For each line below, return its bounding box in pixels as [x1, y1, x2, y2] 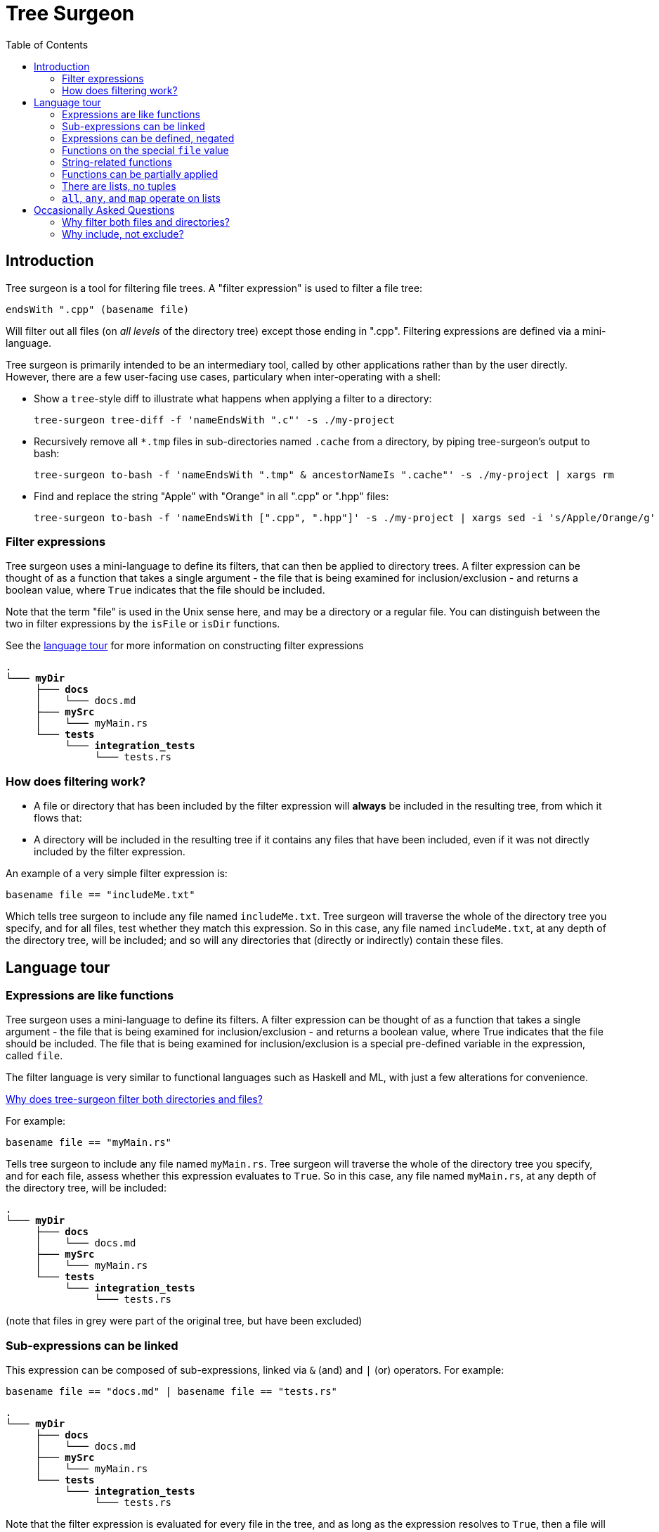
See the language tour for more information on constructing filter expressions [6, 639, 364, 652]
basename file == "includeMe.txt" [6, 889, 195, 901]
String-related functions [62, 155, 172, 168]
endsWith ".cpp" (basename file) [6, 303, 190, 315]
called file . [6, 1049, 63, 1062]
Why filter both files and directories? [62, 215, 230, 228]
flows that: [34, 812, 82, 824]
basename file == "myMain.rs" [6, 1137, 172, 1149]
